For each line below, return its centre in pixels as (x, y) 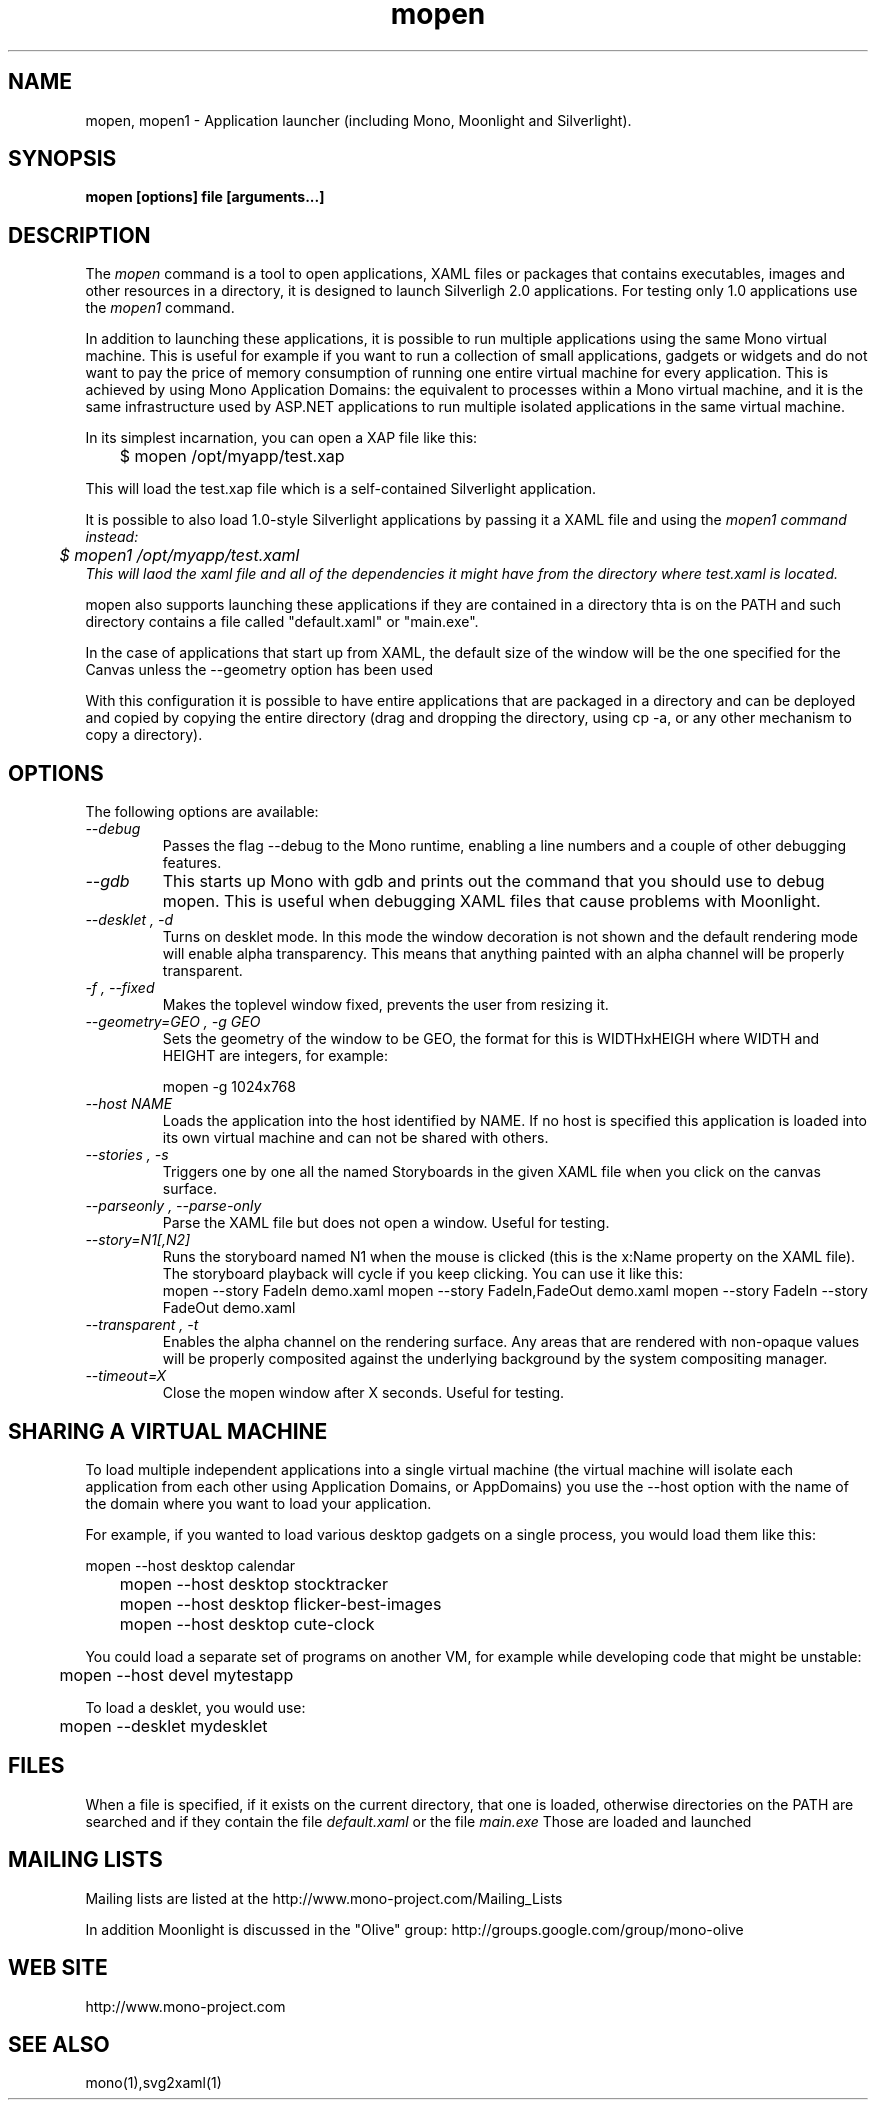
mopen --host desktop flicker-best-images (280, 1603)
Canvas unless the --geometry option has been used (259, 670)
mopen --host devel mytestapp (176, 1674)
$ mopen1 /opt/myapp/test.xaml (179, 555)
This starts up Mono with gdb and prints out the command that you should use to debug (493, 881)
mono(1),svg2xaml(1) (153, 2083)
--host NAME (129, 1104)
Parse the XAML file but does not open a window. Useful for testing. (386, 1223)
